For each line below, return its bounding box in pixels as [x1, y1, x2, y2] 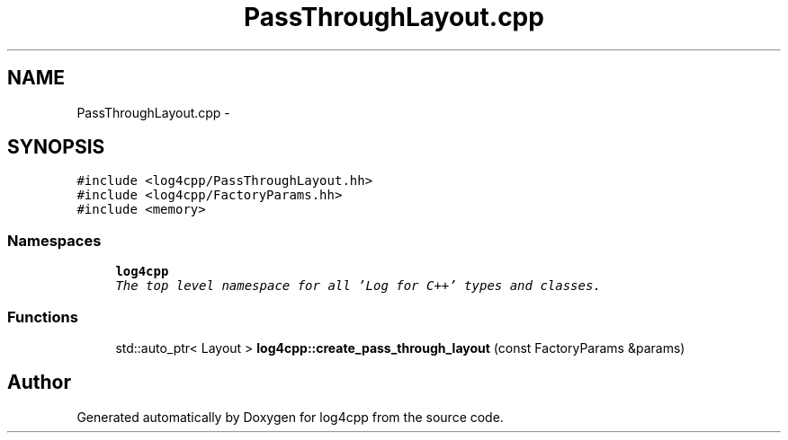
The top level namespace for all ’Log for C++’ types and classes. [115, 278, 601, 294]
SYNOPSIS [7, 136, 105, 159]
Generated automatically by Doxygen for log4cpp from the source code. [76, 409, 504, 425]
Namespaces [7, 231, 102, 250]
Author [7, 371, 71, 394]
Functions [7, 307, 78, 326]
